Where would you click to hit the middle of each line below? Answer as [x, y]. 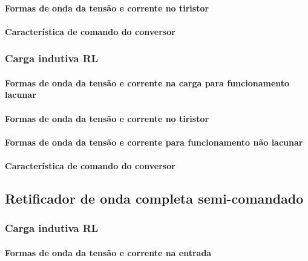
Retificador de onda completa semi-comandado [154, 198]
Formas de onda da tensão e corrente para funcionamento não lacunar [154, 142]
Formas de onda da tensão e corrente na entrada [108, 252]
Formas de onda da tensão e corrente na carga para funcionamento [147, 82]
